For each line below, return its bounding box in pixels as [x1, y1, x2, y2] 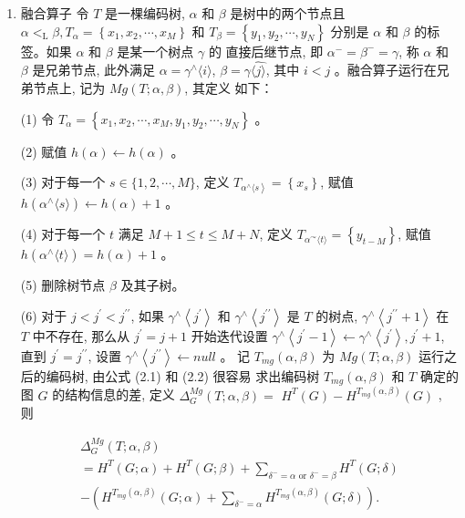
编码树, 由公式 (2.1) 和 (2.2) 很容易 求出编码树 [46, 366, 320, 385]
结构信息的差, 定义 [65, 385, 175, 404]
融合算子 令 [20, 4, 89, 22]
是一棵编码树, [104, 4, 185, 22]
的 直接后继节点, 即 [208, 41, 324, 60]
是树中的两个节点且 [230, 4, 346, 22]
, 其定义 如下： [184, 78, 274, 97]
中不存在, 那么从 [32, 326, 130, 345]
